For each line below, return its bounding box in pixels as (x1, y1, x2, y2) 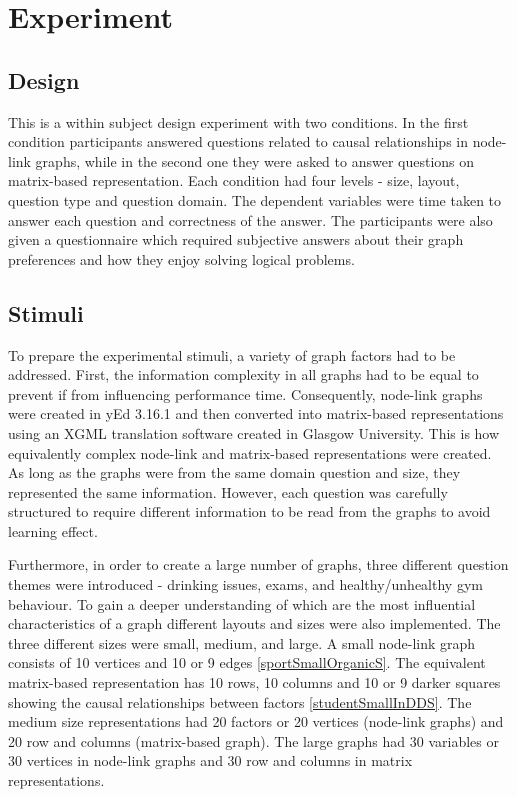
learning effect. (8, 520, 98, 541)
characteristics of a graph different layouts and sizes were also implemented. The (8, 613, 501, 634)
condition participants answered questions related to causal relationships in (8, 131, 468, 152)
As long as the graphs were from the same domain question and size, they (8, 462, 461, 483)
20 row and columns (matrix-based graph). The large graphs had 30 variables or (8, 730, 499, 751)
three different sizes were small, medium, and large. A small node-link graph (8, 632, 476, 653)
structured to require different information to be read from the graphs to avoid (8, 501, 491, 522)
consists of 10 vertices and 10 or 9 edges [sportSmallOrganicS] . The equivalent (8, 652, 486, 673)
